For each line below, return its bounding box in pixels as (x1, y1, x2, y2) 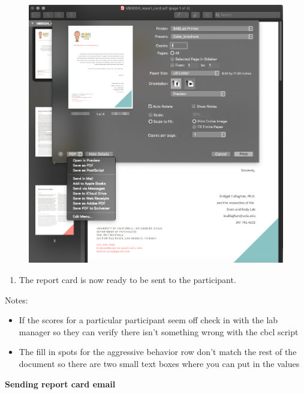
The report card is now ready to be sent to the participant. (19, 273, 236, 286)
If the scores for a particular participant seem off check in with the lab (19, 314, 278, 326)
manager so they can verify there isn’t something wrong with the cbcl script (19, 325, 299, 338)
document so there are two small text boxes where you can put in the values (19, 357, 300, 369)
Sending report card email (5, 377, 116, 390)
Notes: (5, 293, 28, 306)
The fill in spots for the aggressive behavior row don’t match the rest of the (19, 345, 297, 358)
